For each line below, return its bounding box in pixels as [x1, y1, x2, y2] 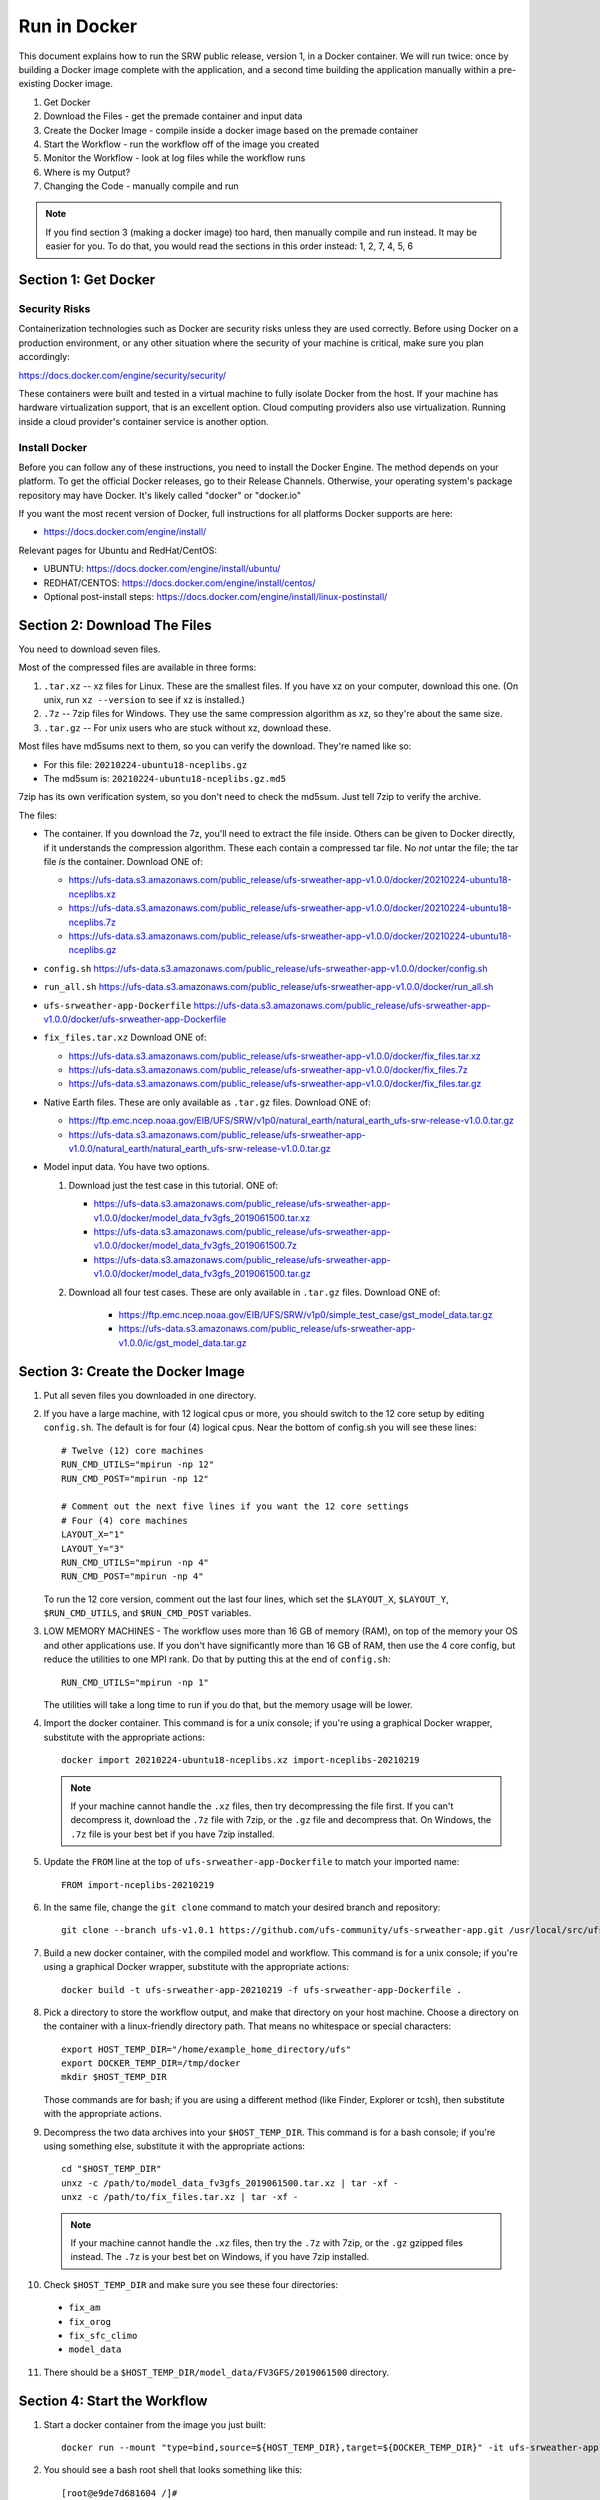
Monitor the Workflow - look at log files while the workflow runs [43, 152, 306, 164]
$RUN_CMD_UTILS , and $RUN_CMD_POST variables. [43, 1607, 252, 1619]
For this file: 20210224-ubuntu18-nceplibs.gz [43, 758, 248, 770]
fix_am [68, 2302, 101, 2314]
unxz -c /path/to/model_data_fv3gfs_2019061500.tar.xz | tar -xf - [61, 2177, 399, 2189]
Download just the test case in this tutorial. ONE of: [68, 1179, 279, 1191]
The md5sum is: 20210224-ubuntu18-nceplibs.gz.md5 [43, 773, 287, 785]
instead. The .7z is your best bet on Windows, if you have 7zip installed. [70, 2251, 370, 2263]
